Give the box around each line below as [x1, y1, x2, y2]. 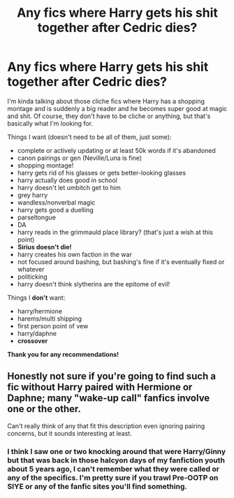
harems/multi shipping [17, 314, 82, 323]
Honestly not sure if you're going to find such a [7, 370, 217, 382]
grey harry [17, 191, 48, 199]
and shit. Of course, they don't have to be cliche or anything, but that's [7, 112, 211, 120]
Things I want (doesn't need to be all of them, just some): [7, 133, 172, 141]
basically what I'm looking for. [7, 119, 93, 127]
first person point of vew [17, 321, 89, 330]
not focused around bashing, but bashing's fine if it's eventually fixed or [17, 257, 225, 266]
